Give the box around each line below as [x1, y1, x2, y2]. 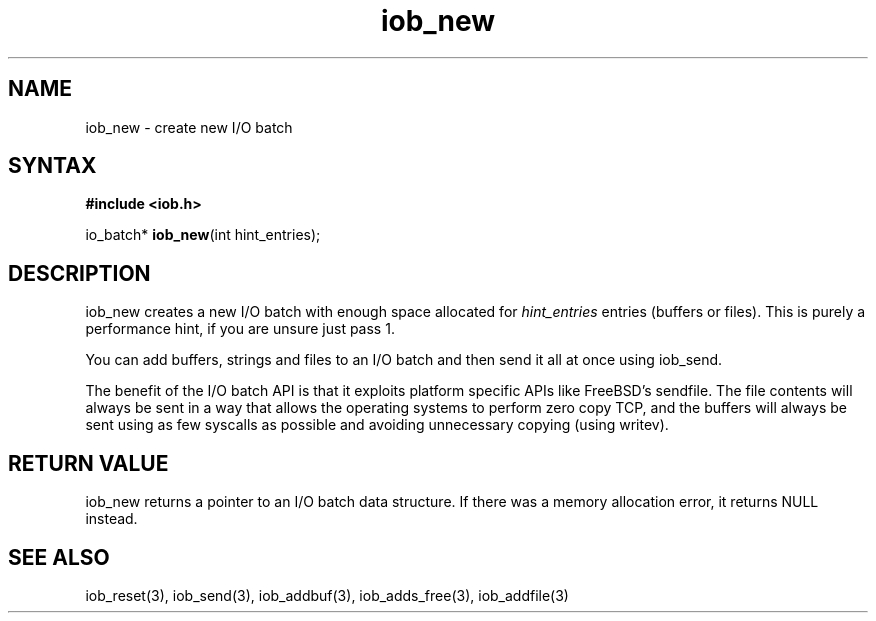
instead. [85, 510, 138, 528]
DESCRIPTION [8, 260, 151, 286]
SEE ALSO [8, 544, 110, 570]
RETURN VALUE [8, 450, 169, 476]
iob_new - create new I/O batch [85, 118, 293, 136]
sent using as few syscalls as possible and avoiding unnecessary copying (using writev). [85, 416, 669, 434]
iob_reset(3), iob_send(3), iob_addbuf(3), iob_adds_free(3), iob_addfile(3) [85, 586, 569, 604]
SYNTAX [8, 153, 97, 179]
